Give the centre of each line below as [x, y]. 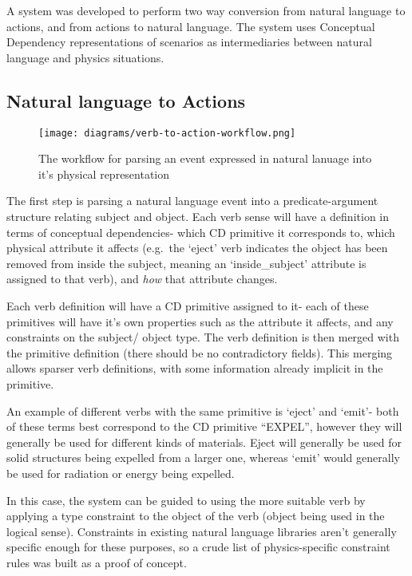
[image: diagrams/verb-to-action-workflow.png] [167, 133]
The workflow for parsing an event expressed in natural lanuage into [205, 158]
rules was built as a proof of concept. [97, 562]
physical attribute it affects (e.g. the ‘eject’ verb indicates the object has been [197, 248]
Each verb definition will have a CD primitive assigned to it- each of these [188, 305]
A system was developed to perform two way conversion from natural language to [206, 10]
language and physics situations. [85, 57]
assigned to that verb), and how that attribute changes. [142, 279]
